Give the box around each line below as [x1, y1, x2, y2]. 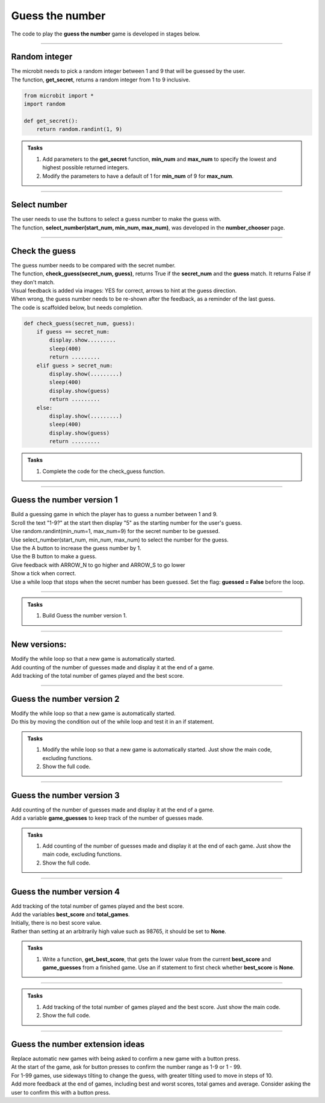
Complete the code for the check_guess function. [42, 467, 166, 475]
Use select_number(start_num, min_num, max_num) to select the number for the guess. [11, 536, 229, 543]
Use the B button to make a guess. [11, 553, 97, 560]
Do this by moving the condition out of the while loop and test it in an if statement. [11, 718, 214, 725]
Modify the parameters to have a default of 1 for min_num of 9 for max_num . [42, 172, 234, 180]
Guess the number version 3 [11, 790, 120, 801]
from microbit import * [23, 92, 94, 99]
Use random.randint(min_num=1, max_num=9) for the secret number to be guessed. [11, 528, 220, 535]
